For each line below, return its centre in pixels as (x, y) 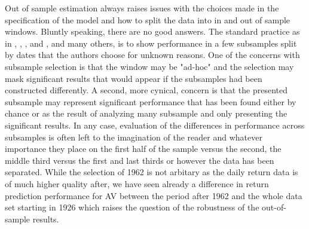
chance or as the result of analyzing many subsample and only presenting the (146, 113)
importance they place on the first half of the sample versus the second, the (143, 149)
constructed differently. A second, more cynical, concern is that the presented (146, 90)
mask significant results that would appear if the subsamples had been (134, 78)
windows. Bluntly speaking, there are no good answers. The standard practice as (152, 31)
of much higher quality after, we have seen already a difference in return (137, 183)
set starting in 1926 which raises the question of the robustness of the (132, 207)
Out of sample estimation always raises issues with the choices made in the (142, 8)
